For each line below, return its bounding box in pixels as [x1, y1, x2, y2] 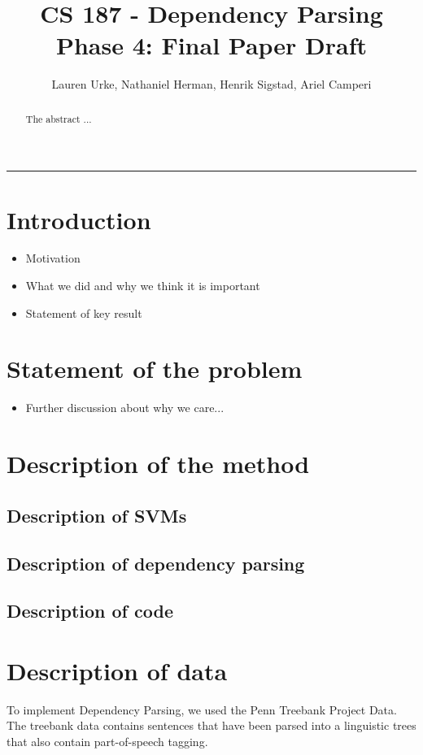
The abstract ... [25, 111, 92, 125]
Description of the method [7, 447, 310, 480]
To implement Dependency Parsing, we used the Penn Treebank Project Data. [7, 701, 397, 718]
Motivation [25, 249, 81, 267]
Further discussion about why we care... [25, 399, 225, 416]
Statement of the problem [7, 352, 303, 385]
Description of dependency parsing [7, 550, 305, 575]
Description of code [7, 598, 174, 623]
